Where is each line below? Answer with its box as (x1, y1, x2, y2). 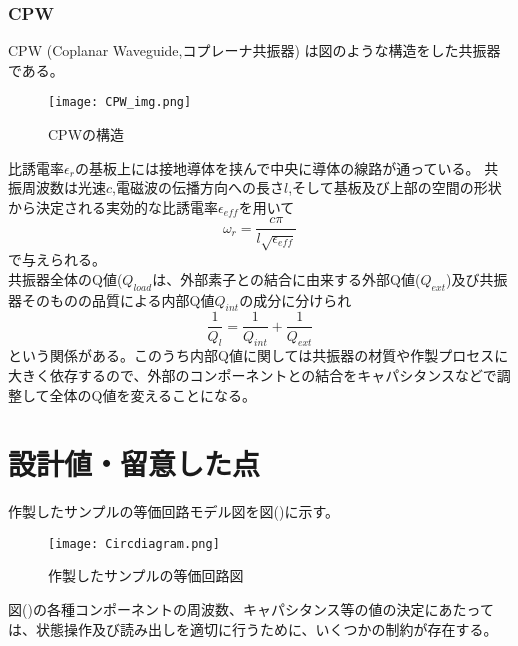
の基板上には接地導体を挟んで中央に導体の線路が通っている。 (74, 157, 480, 178)
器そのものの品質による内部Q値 (8, 289, 215, 310)
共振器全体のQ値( (8, 268, 123, 289)
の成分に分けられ (239, 289, 352, 310)
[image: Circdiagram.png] (48, 536, 220, 551)
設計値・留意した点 (8, 443, 261, 484)
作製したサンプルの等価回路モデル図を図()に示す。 (8, 501, 340, 522)
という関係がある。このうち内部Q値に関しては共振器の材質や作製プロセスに (8, 345, 509, 366)
